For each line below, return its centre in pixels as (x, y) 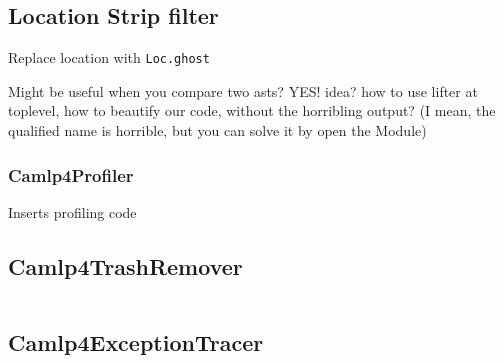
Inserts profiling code (72, 211)
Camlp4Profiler (71, 174)
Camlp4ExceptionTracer (136, 342)
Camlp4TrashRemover (125, 265)
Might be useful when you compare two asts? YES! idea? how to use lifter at (243, 90)
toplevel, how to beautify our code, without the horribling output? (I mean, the (252, 110)
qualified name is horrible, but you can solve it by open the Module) (217, 130)
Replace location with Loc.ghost (109, 57)
